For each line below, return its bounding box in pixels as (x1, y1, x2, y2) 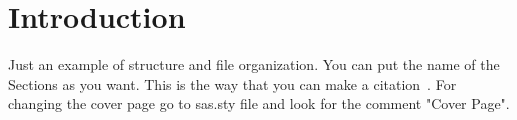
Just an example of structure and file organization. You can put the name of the (8, 54, 500, 75)
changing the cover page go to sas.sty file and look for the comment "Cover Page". (8, 93, 510, 114)
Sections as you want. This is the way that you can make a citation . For (8, 73, 457, 94)
